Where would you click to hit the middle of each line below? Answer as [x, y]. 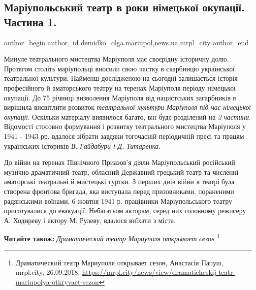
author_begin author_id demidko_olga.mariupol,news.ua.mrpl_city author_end [126, 42]
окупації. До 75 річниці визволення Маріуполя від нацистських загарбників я [120, 97]
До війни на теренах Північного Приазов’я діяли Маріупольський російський [120, 162]
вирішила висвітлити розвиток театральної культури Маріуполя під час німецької [128, 107]
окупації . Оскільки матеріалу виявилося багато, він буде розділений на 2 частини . [128, 116]
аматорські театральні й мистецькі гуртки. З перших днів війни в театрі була [119, 181]
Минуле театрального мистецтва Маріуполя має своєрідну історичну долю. [116, 59]
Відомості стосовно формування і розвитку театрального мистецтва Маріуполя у [125, 126]
